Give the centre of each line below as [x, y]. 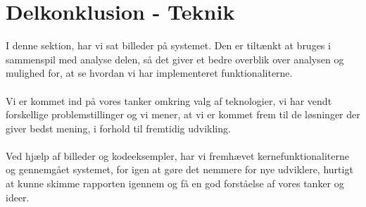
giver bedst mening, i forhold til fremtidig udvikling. [118, 128]
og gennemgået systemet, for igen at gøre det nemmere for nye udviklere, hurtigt [179, 169]
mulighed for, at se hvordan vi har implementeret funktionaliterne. [149, 73]
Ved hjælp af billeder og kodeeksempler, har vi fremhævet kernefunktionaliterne [178, 155]
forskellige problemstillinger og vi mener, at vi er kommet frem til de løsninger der [183, 114]
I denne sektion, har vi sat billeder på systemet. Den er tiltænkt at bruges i [168, 45]
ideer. [18, 197]
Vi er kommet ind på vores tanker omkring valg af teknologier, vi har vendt [169, 100]
